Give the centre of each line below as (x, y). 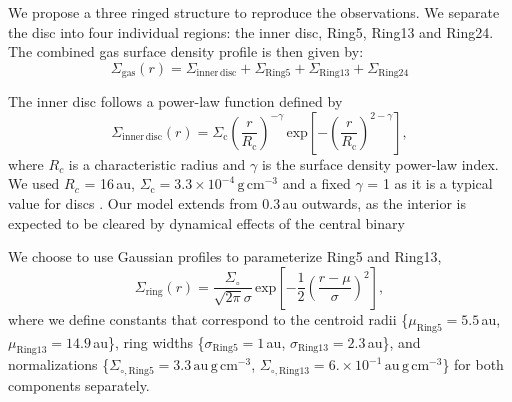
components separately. (79, 384)
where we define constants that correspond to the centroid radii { (208, 318)
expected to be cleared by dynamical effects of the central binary (206, 222)
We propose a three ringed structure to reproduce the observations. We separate (254, 12)
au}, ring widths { (149, 341)
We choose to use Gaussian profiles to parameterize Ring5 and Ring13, (225, 256)
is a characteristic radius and (157, 163)
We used (34, 183)
